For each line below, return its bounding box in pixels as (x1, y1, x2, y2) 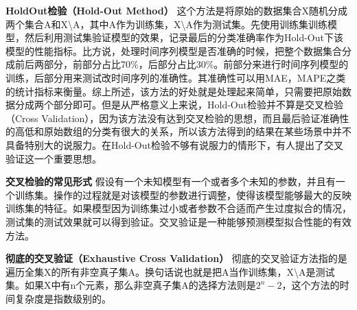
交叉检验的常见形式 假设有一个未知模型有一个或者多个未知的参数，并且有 (5, 174, 336, 189)
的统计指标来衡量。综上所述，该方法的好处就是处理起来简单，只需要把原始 (5, 84, 342, 98)
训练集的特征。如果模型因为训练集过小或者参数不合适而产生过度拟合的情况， (5, 201, 352, 215)
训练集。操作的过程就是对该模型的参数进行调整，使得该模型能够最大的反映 (14, 187, 352, 202)
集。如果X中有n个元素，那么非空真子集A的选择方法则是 (5, 278, 256, 292)
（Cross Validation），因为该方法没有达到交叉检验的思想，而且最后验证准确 (5, 110, 340, 125)
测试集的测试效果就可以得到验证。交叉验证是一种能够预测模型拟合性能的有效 (5, 214, 352, 228)
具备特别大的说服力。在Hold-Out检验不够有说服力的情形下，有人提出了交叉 (5, 137, 343, 152)
